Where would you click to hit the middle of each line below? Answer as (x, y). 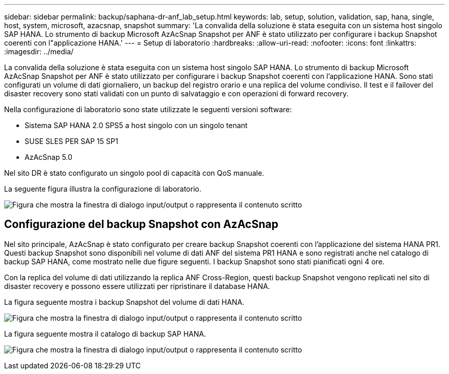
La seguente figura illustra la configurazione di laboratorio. (103, 189)
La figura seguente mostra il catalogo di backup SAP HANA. (105, 334)
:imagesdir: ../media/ (39, 51)
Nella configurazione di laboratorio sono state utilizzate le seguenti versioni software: (148, 109)
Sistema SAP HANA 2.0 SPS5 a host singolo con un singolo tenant (136, 125)
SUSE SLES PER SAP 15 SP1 (72, 141)
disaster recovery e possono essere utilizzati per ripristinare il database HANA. (137, 286)
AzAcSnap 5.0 (49, 157)
